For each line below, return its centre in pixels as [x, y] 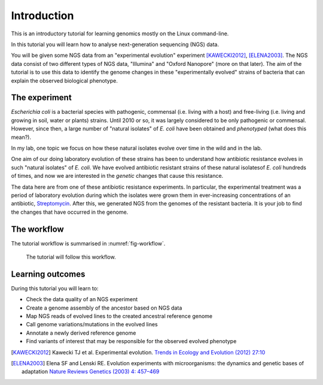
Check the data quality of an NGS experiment [82, 299]
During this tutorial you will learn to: [55, 288]
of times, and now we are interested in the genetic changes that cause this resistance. [117, 176]
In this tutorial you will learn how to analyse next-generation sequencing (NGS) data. [115, 44]
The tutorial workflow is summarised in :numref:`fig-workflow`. [88, 243]
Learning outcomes [48, 274]
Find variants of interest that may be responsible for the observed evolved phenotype [131, 341]
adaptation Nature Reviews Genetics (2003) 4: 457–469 [91, 372]
